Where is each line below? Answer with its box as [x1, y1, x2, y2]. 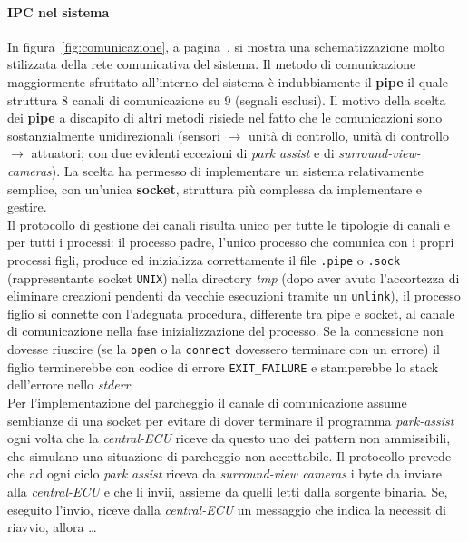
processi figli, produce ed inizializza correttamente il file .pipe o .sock [7, 250, 401, 269]
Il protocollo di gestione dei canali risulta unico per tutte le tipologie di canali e [7, 214, 450, 233]
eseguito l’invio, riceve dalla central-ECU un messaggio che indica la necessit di [7, 499, 446, 518]
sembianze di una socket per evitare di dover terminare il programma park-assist [7, 410, 454, 429]
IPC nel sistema [7, 2, 110, 21]
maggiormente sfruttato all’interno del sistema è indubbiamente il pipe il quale [7, 72, 448, 91]
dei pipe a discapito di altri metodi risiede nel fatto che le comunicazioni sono [7, 108, 443, 127]
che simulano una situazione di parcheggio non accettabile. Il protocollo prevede [7, 446, 452, 465]
